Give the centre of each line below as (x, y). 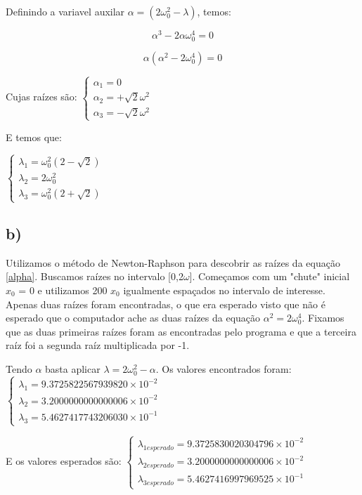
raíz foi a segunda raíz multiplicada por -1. (98, 345)
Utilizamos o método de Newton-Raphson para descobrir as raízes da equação (173, 262)
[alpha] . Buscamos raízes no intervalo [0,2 (95, 276)
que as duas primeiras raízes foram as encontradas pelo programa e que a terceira (181, 331)
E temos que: (34, 137)
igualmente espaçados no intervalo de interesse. (224, 290)
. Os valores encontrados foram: (224, 368)
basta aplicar (73, 368)
